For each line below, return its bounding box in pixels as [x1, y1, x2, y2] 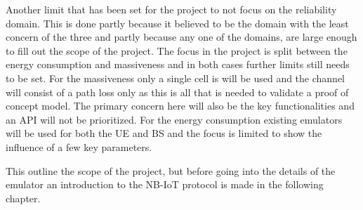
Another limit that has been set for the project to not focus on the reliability [6, 2, 337, 16]
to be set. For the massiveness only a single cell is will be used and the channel [6, 70, 345, 85]
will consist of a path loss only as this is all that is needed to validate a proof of [6, 84, 349, 99]
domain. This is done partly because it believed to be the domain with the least [6, 15, 349, 30]
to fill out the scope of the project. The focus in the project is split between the [6, 43, 348, 58]
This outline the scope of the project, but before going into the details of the [6, 163, 336, 178]
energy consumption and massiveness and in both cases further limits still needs [6, 57, 350, 72]
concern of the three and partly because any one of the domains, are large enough [6, 29, 357, 44]
